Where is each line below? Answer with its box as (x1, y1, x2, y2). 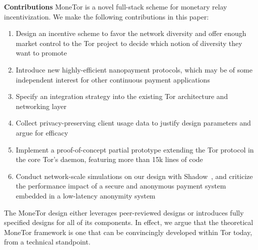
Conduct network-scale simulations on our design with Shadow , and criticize (15, 170, 253, 181)
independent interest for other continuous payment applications (15, 74, 210, 84)
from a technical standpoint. (4, 236, 90, 247)
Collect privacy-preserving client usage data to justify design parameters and (15, 117, 251, 128)
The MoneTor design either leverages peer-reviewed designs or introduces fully (4, 207, 244, 217)
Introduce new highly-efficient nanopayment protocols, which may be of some (15, 64, 252, 74)
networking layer (15, 100, 66, 111)
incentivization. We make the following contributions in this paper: (4, 11, 209, 21)
